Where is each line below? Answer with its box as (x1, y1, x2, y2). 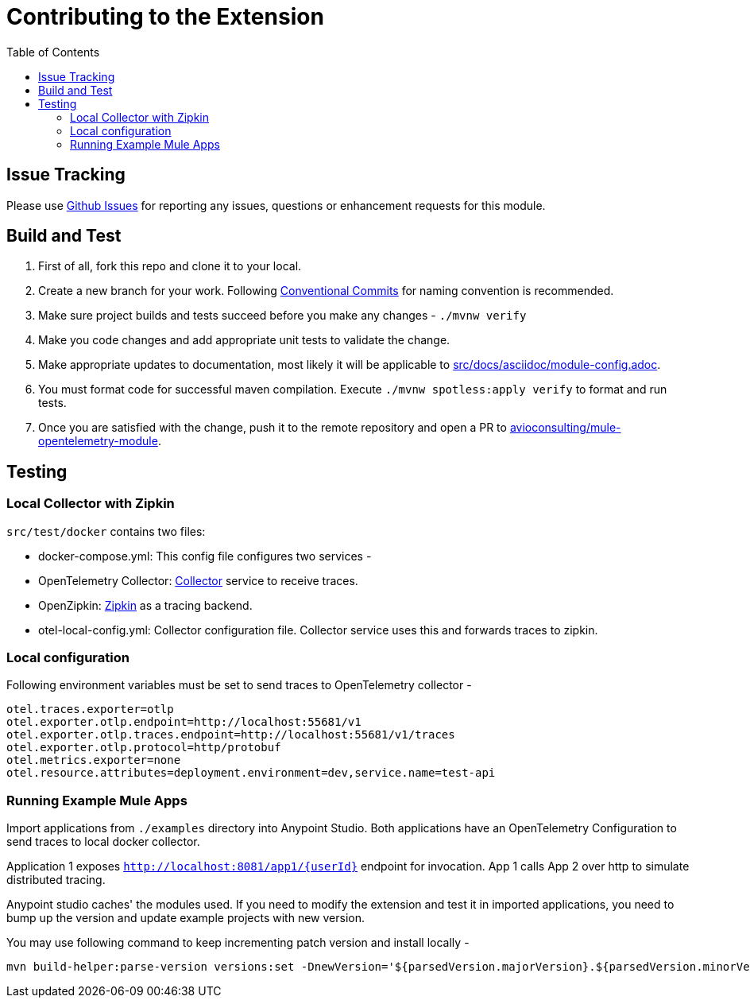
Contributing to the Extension (6, 3, 324, 30)
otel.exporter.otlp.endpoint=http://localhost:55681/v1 (6, 715, 361, 729)
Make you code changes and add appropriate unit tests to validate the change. (38, 333, 450, 347)
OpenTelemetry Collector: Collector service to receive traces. (38, 573, 358, 587)
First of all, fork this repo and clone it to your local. (38, 259, 302, 273)
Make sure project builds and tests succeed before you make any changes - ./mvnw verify (38, 308, 527, 323)
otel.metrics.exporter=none (6, 754, 181, 767)
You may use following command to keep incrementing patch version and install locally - (6, 936, 470, 950)
